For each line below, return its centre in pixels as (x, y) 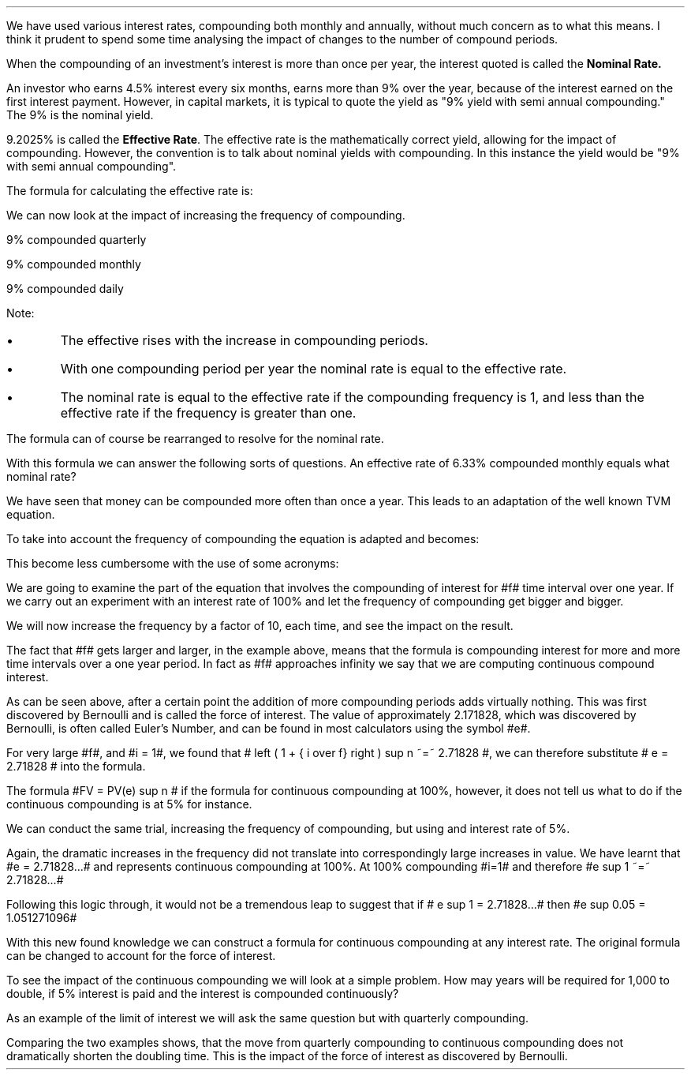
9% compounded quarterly (77, 240)
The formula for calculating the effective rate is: (130, 191)
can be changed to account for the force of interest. (141, 956)
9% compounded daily (65, 289)
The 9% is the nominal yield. (80, 115)
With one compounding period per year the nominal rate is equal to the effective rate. (314, 369)
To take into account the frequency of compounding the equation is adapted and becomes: (243, 539)
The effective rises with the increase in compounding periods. (244, 340)
